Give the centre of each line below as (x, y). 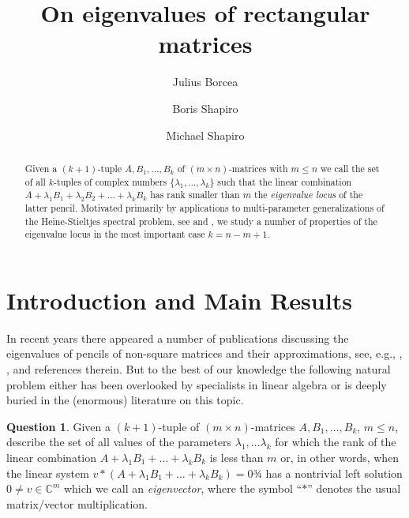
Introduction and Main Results (179, 300)
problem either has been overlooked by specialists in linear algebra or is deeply (197, 384)
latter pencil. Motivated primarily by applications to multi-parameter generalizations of (204, 207)
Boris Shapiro (205, 108)
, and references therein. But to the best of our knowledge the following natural (199, 368)
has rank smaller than (195, 195)
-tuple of (179, 426)
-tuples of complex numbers (111, 181)
